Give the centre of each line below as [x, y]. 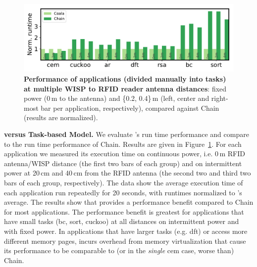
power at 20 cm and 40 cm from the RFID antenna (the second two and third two [128, 173]
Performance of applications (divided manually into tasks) [125, 79]
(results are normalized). [61, 117]
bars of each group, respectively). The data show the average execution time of [124, 182]
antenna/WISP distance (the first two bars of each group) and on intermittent [123, 163]
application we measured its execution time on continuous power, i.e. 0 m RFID [125, 154]
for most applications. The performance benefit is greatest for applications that [124, 211]
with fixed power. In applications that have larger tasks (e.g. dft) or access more [126, 231]
